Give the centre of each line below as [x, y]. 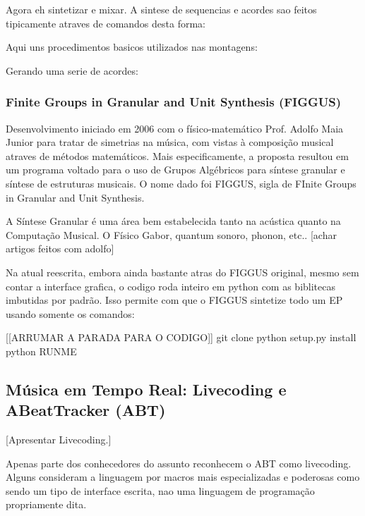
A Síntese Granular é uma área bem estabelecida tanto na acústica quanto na [173, 221]
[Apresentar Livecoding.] [59, 440]
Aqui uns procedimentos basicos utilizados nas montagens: [132, 47]
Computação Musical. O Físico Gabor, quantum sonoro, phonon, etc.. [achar [171, 234]
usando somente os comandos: [70, 313]
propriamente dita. [46, 504]
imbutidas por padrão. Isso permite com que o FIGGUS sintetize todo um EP [174, 300]
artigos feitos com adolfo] [60, 248]
